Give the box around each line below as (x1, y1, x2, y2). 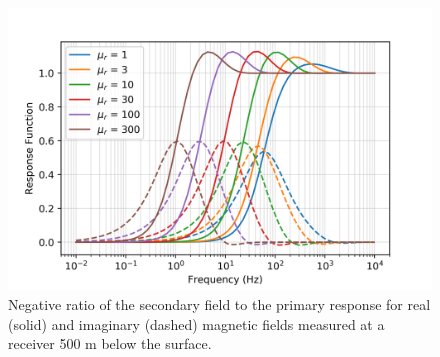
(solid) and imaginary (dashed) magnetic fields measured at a (8, 313, 385, 334)
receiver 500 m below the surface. (8, 333, 212, 354)
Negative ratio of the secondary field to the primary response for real (8, 293, 431, 314)
